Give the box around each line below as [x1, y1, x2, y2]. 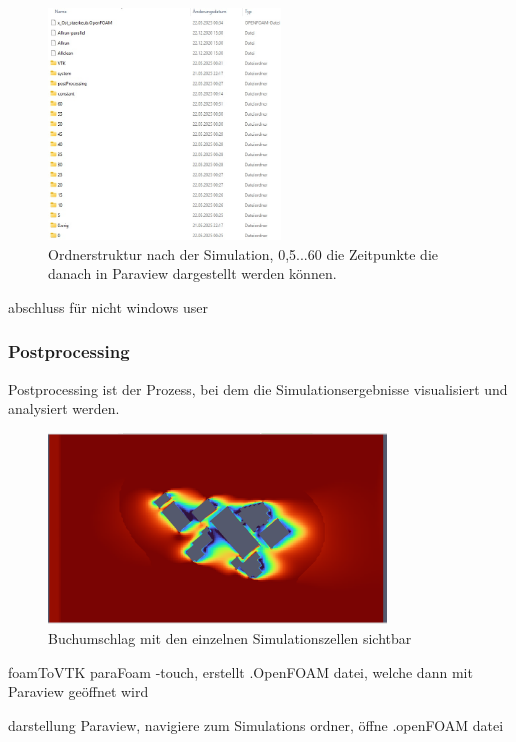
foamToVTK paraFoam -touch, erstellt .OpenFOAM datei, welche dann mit [8, 661, 473, 682]
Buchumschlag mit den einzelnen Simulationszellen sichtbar [48, 627, 412, 648]
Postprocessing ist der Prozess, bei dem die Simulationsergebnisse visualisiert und [8, 378, 508, 399]
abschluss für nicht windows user [8, 296, 208, 317]
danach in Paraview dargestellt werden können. [48, 263, 337, 284]
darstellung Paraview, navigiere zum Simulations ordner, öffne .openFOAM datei [8, 714, 504, 735]
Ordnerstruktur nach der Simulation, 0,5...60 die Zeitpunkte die [48, 243, 439, 264]
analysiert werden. [8, 398, 120, 419]
